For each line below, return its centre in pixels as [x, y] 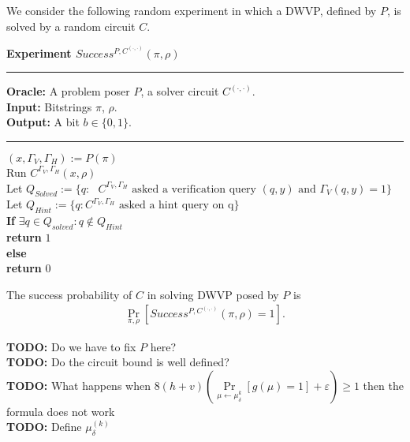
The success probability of [69, 294]
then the [383, 385]
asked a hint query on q [176, 206]
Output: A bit [43, 122]
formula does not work [61, 411]
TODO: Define [44, 427]
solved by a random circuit [71, 26]
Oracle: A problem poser [68, 91]
